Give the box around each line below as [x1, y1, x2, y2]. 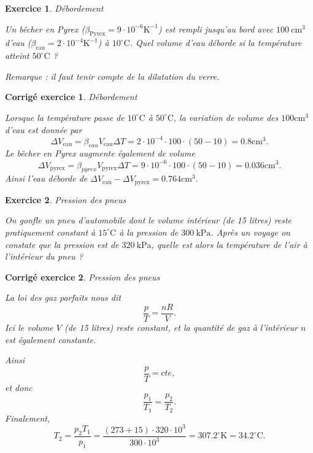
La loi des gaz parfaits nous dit [5, 291, 121, 304]
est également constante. [5, 333, 96, 346]
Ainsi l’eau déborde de [5, 172, 88, 185]
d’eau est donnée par [5, 123, 82, 136]
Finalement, [5, 411, 50, 424]
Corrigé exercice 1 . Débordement [5, 90, 137, 103]
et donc [5, 381, 33, 393]
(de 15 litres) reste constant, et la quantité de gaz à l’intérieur [64, 321, 298, 334]
